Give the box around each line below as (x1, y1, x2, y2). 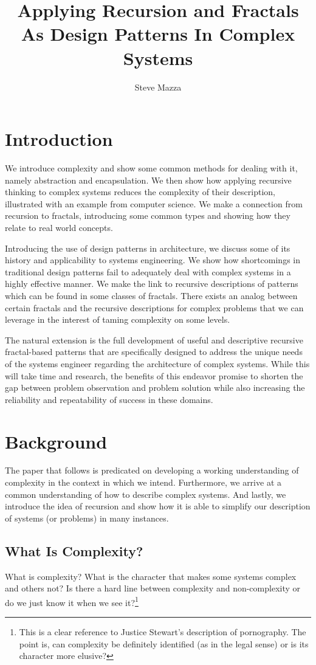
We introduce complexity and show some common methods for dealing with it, (5, 162, 298, 174)
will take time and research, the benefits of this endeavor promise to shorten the (5, 369, 303, 382)
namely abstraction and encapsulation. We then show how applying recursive (5, 173, 292, 186)
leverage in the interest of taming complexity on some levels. (5, 313, 230, 326)
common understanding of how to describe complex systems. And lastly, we (5, 488, 286, 500)
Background (5, 429, 108, 453)
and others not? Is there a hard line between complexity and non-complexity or (5, 582, 301, 594)
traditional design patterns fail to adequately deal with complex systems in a (5, 265, 291, 278)
